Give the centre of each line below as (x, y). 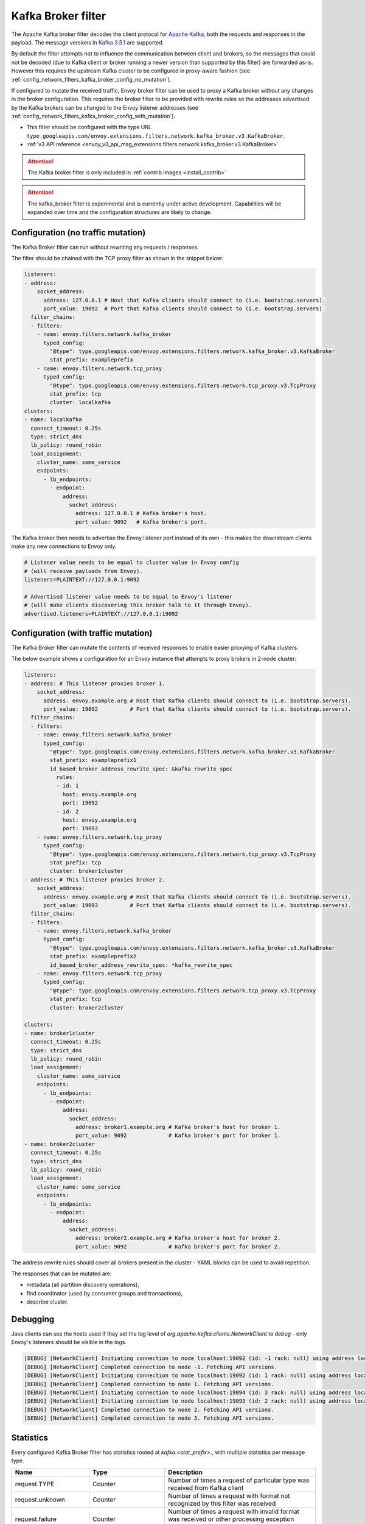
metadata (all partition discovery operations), (83, 1285)
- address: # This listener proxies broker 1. (95, 683)
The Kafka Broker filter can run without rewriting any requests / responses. (105, 247)
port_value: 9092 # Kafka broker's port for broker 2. (178, 1246)
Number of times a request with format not (229, 1496)
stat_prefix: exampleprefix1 (93, 760)
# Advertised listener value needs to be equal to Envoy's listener (128, 596)
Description (186, 1472)
